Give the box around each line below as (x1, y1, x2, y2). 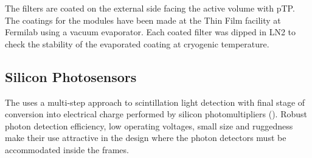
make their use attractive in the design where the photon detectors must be (5, 131, 286, 144)
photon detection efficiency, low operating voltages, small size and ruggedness (5, 119, 293, 132)
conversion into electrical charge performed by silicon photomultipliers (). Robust (5, 108, 307, 120)
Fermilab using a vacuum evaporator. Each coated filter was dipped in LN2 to (5, 26, 296, 38)
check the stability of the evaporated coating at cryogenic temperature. (5, 37, 269, 50)
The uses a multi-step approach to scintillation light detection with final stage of (5, 95, 305, 108)
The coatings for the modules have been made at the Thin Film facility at (5, 13, 281, 26)
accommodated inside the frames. (5, 143, 129, 156)
